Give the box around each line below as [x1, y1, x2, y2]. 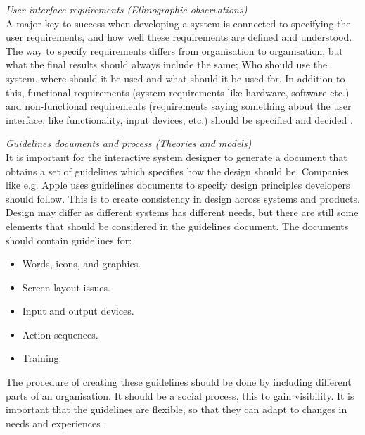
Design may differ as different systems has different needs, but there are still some [6, 205, 359, 220]
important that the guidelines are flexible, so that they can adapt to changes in [6, 402, 347, 417]
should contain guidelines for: [6, 232, 132, 247]
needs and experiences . [6, 415, 107, 430]
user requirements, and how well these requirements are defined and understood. [6, 30, 352, 44]
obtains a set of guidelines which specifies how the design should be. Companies [6, 163, 349, 178]
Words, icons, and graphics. [22, 256, 141, 271]
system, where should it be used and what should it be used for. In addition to [6, 70, 345, 85]
